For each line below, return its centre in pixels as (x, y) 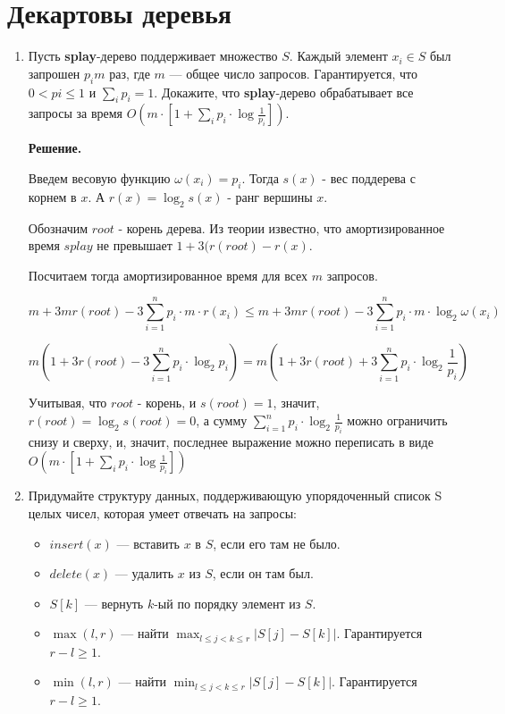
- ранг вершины (270, 196)
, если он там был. (263, 573)
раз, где (130, 73)
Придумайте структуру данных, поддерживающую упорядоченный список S (235, 496)
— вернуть (114, 603)
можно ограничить (397, 420)
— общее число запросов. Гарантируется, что (293, 73)
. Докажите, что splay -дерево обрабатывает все (284, 92)
